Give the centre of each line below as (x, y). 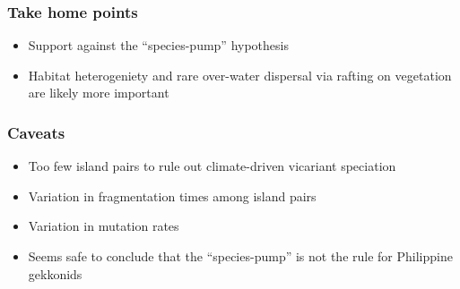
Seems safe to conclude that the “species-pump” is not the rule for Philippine (240, 256)
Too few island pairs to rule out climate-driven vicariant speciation (212, 166)
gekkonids (55, 273)
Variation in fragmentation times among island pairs (172, 195)
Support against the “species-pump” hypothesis (158, 45)
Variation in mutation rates (104, 226)
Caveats (36, 132)
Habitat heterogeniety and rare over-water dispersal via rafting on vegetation (240, 75)
